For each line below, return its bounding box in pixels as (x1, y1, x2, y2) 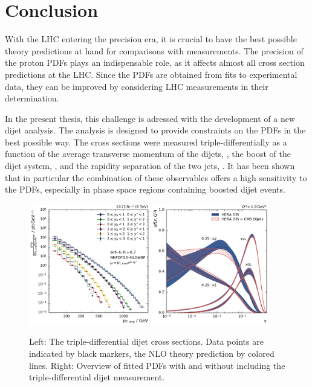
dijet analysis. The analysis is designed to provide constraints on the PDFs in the (5, 124, 306, 136)
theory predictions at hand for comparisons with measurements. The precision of (5, 44, 304, 57)
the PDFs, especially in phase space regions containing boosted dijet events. (5, 183, 285, 196)
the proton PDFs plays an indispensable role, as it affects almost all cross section (5, 56, 305, 69)
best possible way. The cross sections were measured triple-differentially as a (5, 135, 287, 148)
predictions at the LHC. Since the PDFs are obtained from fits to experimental (5, 68, 297, 80)
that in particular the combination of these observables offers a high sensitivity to (5, 171, 307, 184)
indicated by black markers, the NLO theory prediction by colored (29, 347, 275, 359)
